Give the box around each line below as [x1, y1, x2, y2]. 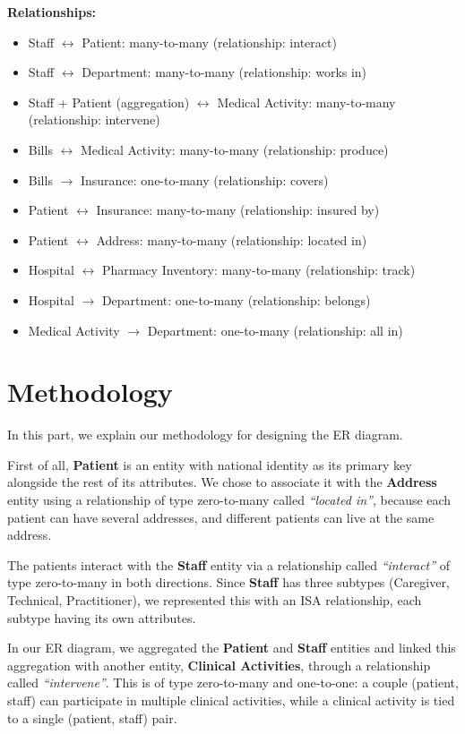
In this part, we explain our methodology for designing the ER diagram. [7, 425, 403, 444]
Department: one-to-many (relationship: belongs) [101, 290, 371, 309]
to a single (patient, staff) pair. [7, 708, 177, 727]
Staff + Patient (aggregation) [28, 92, 190, 111]
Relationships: [7, 3, 97, 21]
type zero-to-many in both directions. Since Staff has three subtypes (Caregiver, [7, 573, 450, 592]
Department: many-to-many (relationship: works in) [82, 63, 367, 81]
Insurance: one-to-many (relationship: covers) [80, 170, 329, 189]
